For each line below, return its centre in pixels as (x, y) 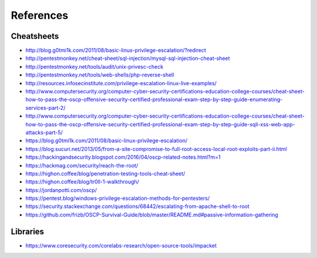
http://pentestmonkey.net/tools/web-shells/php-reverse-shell (100, 75)
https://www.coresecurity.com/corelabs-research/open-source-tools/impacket (121, 245)
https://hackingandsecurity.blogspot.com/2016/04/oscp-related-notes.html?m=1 (123, 157)
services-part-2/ (45, 108)
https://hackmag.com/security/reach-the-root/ (82, 165)
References (40, 15)
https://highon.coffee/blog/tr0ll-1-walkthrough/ (82, 182)
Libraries (27, 231)
